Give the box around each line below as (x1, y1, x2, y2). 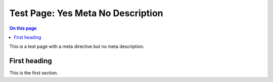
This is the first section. (9, 70, 58, 76)
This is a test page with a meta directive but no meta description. (9, 43, 145, 50)
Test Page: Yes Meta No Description (9, 8, 163, 19)
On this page (9, 25, 37, 31)
